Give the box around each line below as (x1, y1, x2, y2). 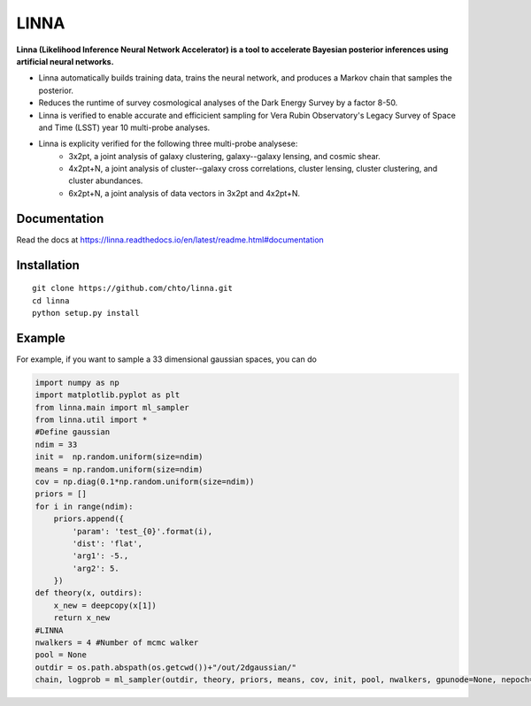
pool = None (35, 650, 88, 660)
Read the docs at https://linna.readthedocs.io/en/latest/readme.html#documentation (16, 234, 325, 245)
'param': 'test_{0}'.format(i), (72, 526, 212, 536)
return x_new (53, 613, 111, 623)
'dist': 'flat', (72, 538, 143, 549)
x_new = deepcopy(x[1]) (53, 600, 157, 610)
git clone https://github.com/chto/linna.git (32, 283, 234, 294)
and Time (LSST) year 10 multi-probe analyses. (38, 122, 211, 133)
